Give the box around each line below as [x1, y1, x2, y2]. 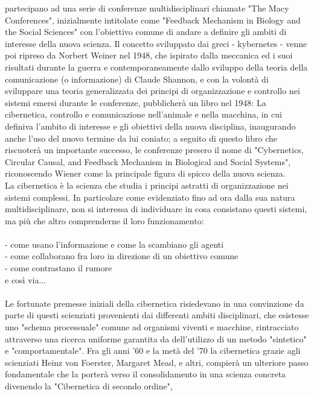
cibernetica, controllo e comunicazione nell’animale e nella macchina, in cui [5, 108, 282, 121]
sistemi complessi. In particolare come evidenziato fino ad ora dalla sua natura [5, 190, 295, 203]
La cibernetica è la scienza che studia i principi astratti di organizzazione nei [5, 178, 289, 191]
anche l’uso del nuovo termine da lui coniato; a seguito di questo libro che [5, 131, 278, 144]
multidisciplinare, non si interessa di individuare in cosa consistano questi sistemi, [5, 203, 307, 215]
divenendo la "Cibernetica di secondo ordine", [5, 380, 173, 392]
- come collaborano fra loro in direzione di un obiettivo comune [5, 250, 239, 262]
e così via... [5, 273, 46, 286]
